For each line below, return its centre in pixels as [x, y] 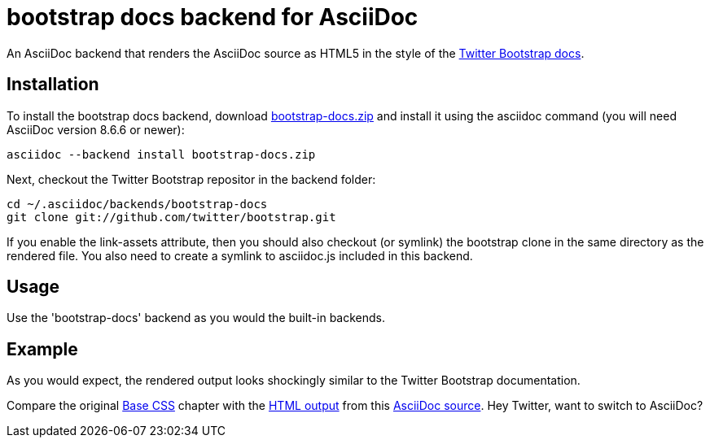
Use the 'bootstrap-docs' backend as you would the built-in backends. [196, 318]
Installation [53, 85]
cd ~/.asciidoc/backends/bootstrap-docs [137, 204]
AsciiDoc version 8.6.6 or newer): [96, 129]
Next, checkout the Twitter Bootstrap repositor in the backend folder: [191, 179]
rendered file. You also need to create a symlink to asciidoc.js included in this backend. [240, 255]
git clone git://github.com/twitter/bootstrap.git [171, 217]
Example [42, 349]
